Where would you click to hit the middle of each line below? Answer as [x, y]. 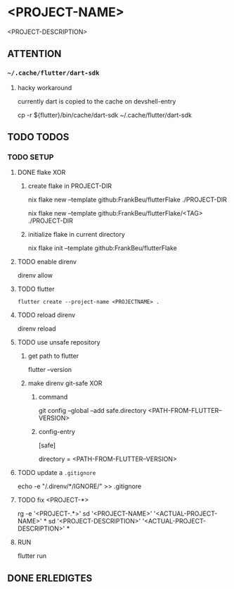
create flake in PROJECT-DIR [70, 186]
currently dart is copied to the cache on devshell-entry [97, 101]
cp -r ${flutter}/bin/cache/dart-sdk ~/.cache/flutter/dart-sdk [104, 115]
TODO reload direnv [46, 315]
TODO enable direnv [47, 262]
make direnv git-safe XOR [65, 383]
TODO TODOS [38, 137]
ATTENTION [34, 54]
